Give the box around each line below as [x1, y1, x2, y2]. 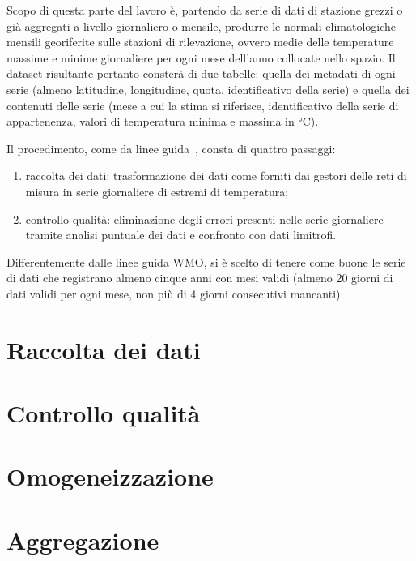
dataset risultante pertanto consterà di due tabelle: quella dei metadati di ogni [6, 65, 396, 82]
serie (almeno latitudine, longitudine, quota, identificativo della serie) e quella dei [6, 80, 410, 97]
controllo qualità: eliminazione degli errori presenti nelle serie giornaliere [25, 210, 384, 227]
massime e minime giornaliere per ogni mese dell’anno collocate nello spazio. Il [6, 49, 396, 66]
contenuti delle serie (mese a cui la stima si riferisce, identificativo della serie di [6, 96, 399, 113]
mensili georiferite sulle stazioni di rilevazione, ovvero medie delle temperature [6, 33, 394, 50]
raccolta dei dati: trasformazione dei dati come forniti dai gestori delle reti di [25, 167, 407, 184]
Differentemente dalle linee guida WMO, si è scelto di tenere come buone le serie [6, 253, 406, 270]
